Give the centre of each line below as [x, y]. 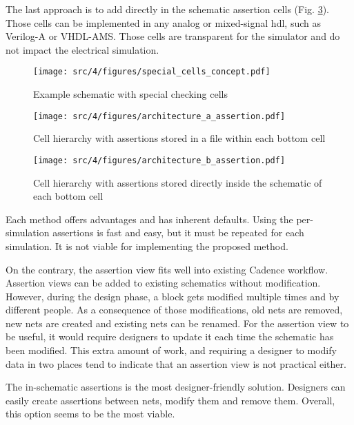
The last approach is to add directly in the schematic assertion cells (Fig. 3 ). [167, 9]
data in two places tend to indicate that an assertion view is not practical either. [176, 363]
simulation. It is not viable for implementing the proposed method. [147, 246]
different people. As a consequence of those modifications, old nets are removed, [174, 310]
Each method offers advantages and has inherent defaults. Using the [149, 219]
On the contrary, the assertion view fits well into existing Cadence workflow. [167, 269]
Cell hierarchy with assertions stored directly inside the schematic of [178, 182]
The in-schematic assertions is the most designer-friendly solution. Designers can [176, 387]
